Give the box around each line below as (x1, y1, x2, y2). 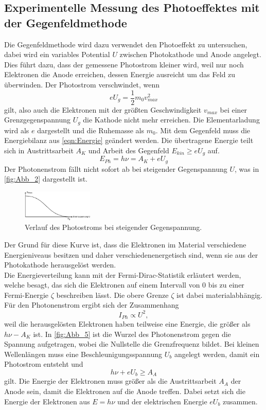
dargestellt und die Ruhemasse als (37, 124, 145, 135)
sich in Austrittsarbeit (4, 145, 74, 155)
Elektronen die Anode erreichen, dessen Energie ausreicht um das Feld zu (4, 69, 236, 80)
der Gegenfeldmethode (4, 14, 127, 30)
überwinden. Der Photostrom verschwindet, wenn (4, 79, 160, 90)
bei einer (220, 104, 247, 115)
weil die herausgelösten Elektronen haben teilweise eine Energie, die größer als (4, 318, 251, 329)
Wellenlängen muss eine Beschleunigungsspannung (4, 348, 163, 359)
